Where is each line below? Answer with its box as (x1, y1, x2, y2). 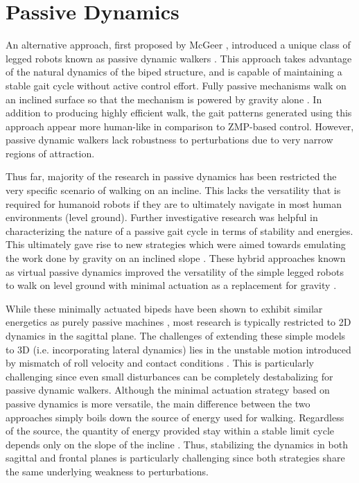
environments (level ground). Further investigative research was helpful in (6, 210, 318, 225)
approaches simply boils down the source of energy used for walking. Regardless (6, 410, 344, 424)
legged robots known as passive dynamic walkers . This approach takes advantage (6, 51, 352, 65)
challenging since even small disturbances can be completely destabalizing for (6, 369, 333, 383)
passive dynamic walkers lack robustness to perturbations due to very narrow (6, 132, 333, 147)
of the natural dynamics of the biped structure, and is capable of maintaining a (6, 64, 342, 79)
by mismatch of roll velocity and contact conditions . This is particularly (6, 355, 314, 370)
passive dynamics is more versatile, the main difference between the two (6, 396, 310, 410)
